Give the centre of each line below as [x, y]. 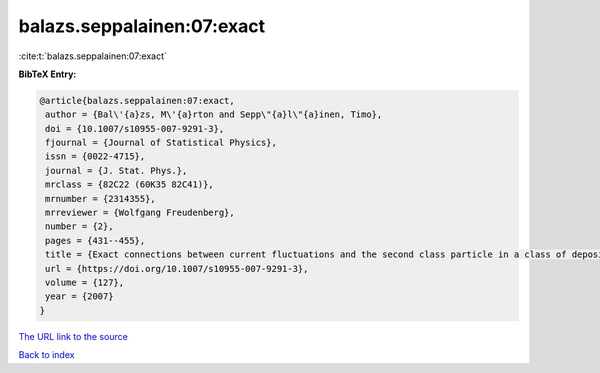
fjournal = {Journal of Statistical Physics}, [161, 143]
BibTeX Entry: [47, 74]
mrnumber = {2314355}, [101, 198]
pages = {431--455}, [95, 240]
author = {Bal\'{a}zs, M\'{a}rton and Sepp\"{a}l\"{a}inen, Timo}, [214, 114]
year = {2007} [79, 296]
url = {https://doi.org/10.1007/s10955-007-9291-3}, [177, 268]
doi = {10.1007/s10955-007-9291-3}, [135, 128]
